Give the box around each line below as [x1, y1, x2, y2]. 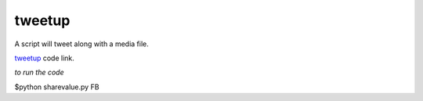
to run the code [14, 67, 64, 78]
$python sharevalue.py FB [14, 82, 99, 92]
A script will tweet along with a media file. [14, 39, 149, 49]
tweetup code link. [14, 53, 74, 63]
